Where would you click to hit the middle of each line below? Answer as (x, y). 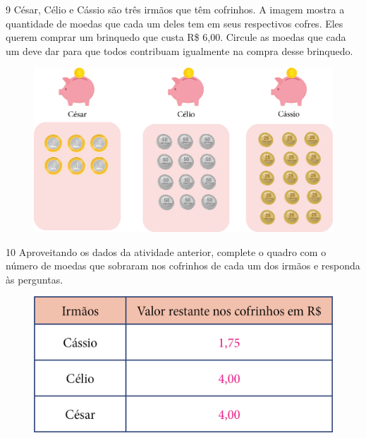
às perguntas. (35, 279)
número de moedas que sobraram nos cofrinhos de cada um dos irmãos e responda (183, 266)
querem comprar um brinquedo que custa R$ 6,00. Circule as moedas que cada (176, 37)
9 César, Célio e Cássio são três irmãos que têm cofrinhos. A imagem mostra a (175, 9)
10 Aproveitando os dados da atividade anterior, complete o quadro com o (166, 251)
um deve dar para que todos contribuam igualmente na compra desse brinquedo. (179, 50)
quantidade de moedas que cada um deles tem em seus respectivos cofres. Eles (175, 23)
